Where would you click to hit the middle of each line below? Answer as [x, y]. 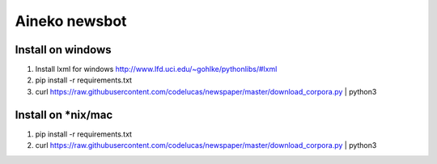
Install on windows [64, 50]
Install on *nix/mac [64, 114]
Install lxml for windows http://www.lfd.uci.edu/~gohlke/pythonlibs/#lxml [156, 69]
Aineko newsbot [71, 21]
